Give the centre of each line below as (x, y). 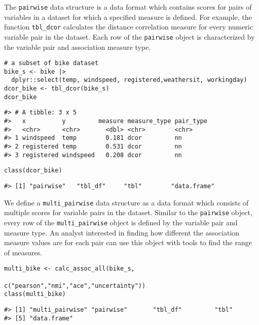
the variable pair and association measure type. (78, 47)
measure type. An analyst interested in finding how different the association (122, 232)
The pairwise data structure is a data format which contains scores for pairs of (128, 7)
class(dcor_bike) (33, 171)
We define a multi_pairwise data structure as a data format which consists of (126, 202)
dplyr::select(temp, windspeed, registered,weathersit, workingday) (129, 80)
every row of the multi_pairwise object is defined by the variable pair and (121, 222)
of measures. (23, 252)
